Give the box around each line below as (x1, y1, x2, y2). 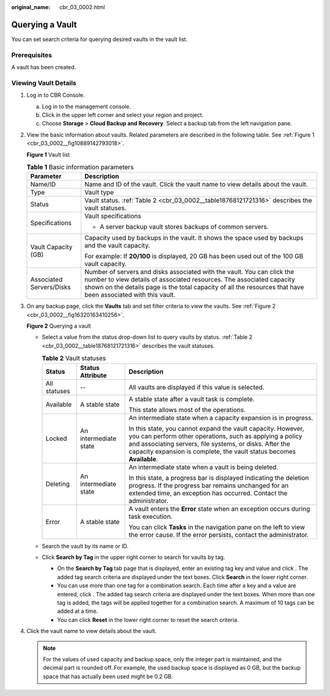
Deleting (45, 479, 70, 488)
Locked (45, 434, 67, 443)
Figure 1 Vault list (26, 150, 70, 158)
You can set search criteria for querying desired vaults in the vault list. (11, 35, 188, 43)
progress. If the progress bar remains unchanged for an (128, 481, 289, 489)
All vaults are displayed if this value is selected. (128, 383, 265, 391)
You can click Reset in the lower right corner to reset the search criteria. (57, 616, 239, 623)
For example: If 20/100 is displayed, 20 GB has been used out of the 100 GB (84, 252, 304, 261)
